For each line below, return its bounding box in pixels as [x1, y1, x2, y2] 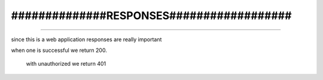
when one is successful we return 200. [11, 47, 107, 54]
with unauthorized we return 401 [26, 60, 106, 67]
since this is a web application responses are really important [11, 36, 162, 43]
